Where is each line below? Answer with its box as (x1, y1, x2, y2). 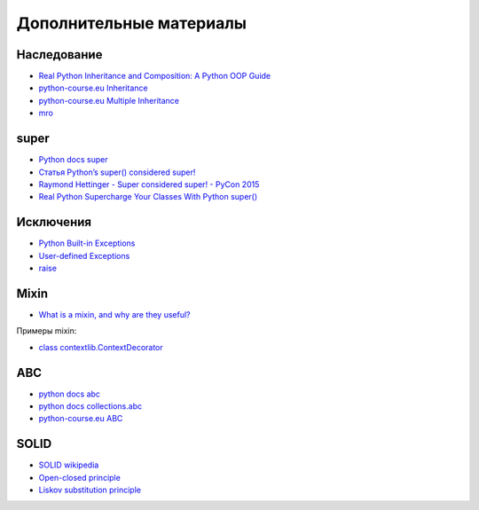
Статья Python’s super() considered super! (38, 167, 196, 177)
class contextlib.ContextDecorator (38, 341, 163, 352)
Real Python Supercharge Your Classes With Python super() (38, 192, 258, 202)
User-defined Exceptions (38, 250, 130, 261)
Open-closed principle (38, 472, 122, 483)
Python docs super (38, 154, 108, 165)
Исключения (16, 215, 92, 230)
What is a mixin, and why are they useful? (38, 309, 191, 319)
